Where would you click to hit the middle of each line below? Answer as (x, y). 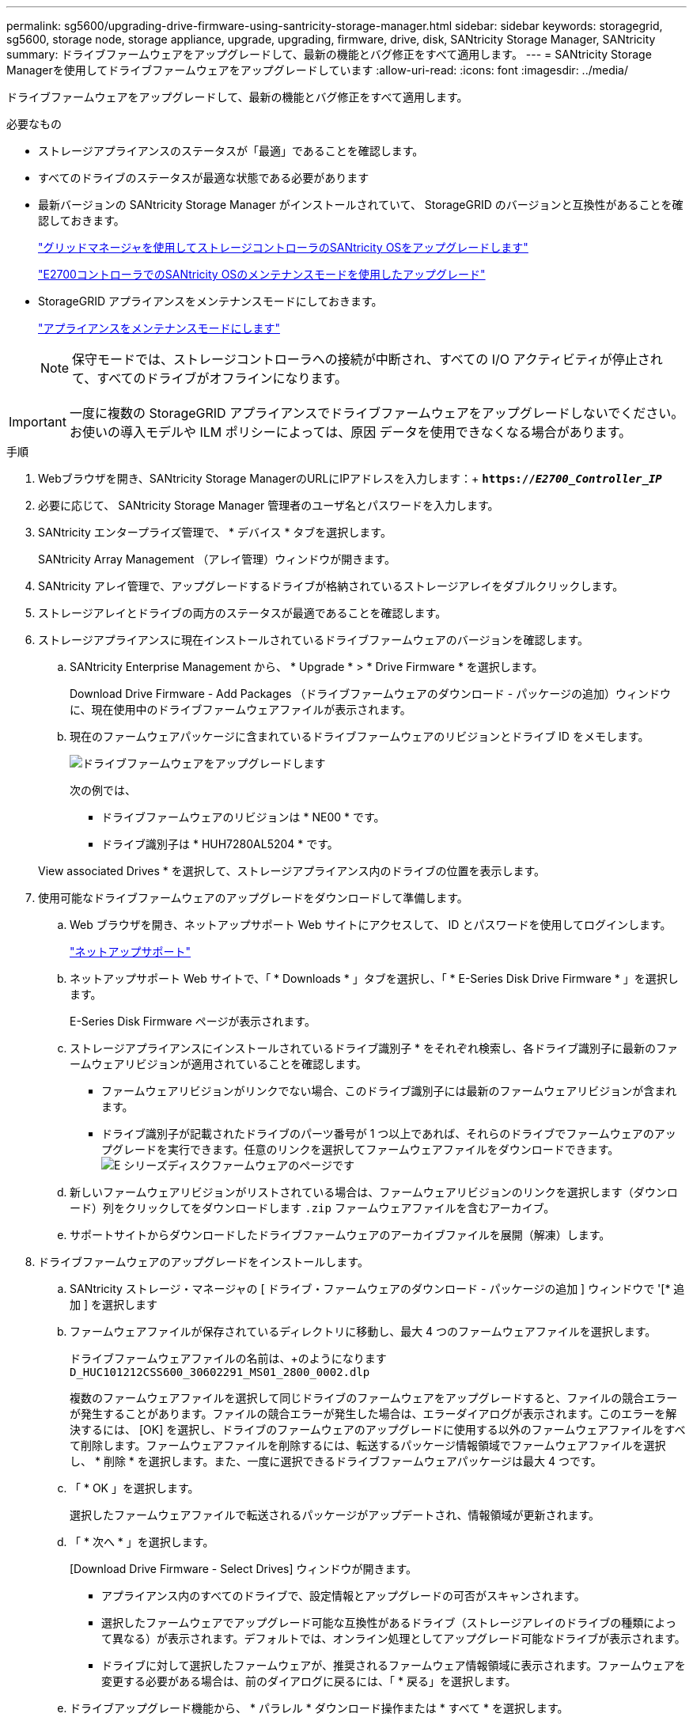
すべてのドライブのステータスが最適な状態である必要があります (204, 178)
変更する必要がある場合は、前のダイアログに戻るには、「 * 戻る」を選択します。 (309, 1681)
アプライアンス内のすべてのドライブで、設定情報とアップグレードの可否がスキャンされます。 (343, 1596)
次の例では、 (103, 790)
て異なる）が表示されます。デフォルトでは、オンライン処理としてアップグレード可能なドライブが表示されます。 (394, 1638)
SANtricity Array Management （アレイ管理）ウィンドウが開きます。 (217, 559)
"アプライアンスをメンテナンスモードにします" (159, 328)
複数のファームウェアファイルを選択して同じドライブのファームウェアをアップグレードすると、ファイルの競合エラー (374, 1398)
